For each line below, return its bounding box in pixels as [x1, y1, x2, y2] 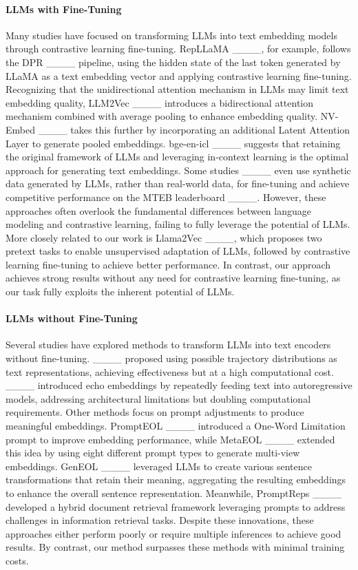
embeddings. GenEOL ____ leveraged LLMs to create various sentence [6, 458, 312, 473]
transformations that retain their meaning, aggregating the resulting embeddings [6, 472, 346, 487]
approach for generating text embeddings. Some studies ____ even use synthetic [6, 162, 351, 177]
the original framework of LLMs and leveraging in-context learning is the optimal [6, 149, 349, 164]
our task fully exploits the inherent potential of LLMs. [6, 284, 235, 299]
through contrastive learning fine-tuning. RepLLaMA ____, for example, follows [6, 41, 351, 56]
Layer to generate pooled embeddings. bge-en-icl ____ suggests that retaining [6, 136, 341, 150]
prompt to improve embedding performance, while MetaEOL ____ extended [6, 432, 335, 446]
